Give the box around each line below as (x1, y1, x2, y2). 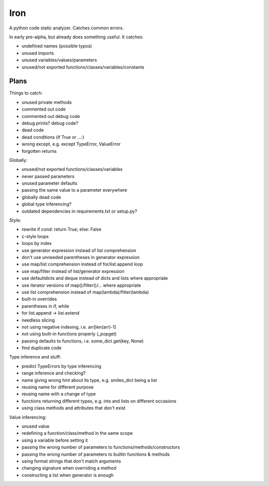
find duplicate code (21, 345, 62, 351)
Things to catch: (9, 90, 43, 96)
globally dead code (21, 194, 61, 200)
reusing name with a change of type (21, 391, 96, 397)
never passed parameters (21, 173, 75, 179)
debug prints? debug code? (21, 120, 79, 126)
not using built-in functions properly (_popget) (21, 331, 117, 337)
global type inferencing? (21, 201, 72, 207)
